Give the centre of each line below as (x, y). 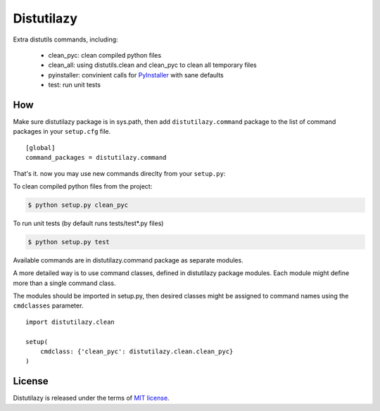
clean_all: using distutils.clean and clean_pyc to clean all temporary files (152, 65)
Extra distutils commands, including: (66, 39)
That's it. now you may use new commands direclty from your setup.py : (119, 173)
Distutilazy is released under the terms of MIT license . (91, 398)
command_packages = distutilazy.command (96, 158)
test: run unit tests (75, 85)
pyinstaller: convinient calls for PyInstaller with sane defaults (136, 75)
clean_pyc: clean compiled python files (105, 55)
